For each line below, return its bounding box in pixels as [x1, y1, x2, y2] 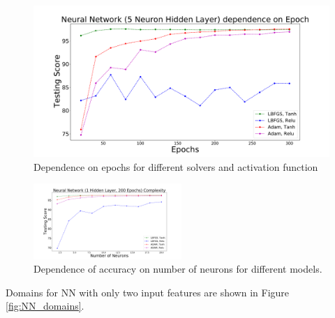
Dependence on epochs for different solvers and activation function [33, 159, 318, 174]
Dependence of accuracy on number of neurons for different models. [33, 262, 322, 276]
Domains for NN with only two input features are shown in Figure [6, 285, 290, 299]
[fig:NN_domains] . [6, 298, 84, 313]
